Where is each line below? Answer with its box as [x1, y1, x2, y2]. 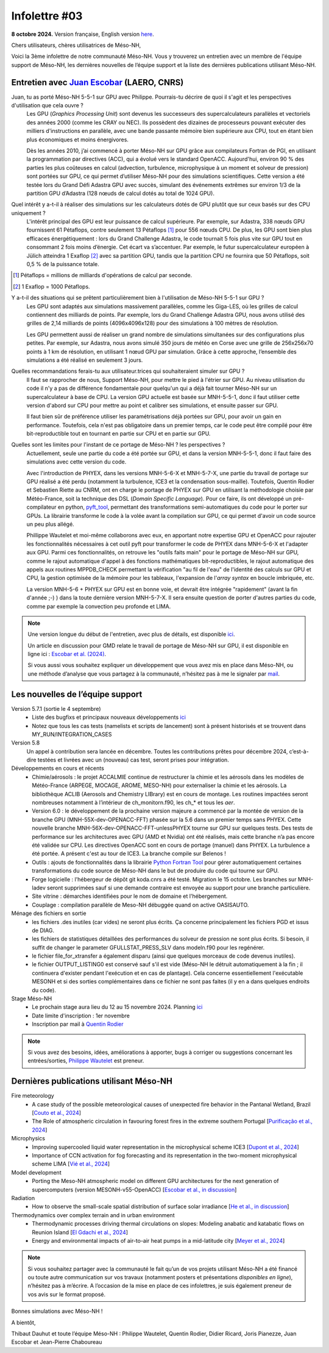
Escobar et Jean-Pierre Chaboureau [11, 1338, 102, 1346]
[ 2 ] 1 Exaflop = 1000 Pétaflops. [13, 283, 91, 290]
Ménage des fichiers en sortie [11, 910, 87, 917]
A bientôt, [11, 1319, 36, 1326]
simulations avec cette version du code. [26, 458, 127, 465]
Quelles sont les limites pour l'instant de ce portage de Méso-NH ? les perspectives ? [11, 441, 225, 448]
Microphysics [11, 1135, 46, 1142]
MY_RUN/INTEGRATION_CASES [32, 730, 112, 738]
